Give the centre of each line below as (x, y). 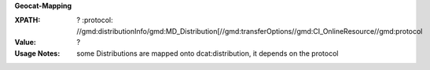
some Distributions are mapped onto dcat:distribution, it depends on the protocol (208, 53)
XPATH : (28, 20)
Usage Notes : (37, 53)
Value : (26, 42)
